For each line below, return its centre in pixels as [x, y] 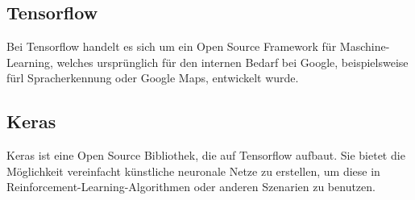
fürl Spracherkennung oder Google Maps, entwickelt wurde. [153, 78]
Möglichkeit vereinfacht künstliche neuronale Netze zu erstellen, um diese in [193, 171]
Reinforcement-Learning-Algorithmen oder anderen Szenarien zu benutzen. [191, 187]
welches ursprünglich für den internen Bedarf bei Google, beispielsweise [232, 62]
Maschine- [365, 46]
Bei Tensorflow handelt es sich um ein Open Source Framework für [172, 46]
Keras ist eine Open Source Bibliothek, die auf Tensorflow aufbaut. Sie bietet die [206, 155]
